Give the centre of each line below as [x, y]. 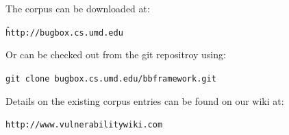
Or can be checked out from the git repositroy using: [116, 54]
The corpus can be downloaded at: [78, 8]
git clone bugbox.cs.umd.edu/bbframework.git [111, 78]
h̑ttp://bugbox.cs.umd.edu [64, 33]
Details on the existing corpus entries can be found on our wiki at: [145, 100]
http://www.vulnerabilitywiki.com [84, 125]
